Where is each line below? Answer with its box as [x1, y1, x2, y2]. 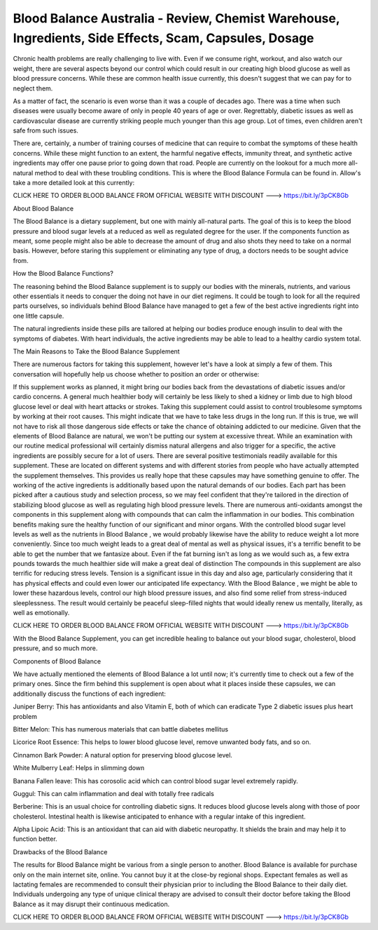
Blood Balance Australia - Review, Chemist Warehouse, [13, 11, 340, 26]
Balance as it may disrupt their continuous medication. [13, 900, 170, 908]
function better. [13, 835, 57, 843]
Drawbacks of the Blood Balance [13, 847, 108, 856]
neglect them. [13, 84, 53, 93]
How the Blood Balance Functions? [13, 269, 113, 278]
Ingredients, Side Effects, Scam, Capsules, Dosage [13, 30, 314, 46]
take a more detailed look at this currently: [13, 179, 135, 187]
